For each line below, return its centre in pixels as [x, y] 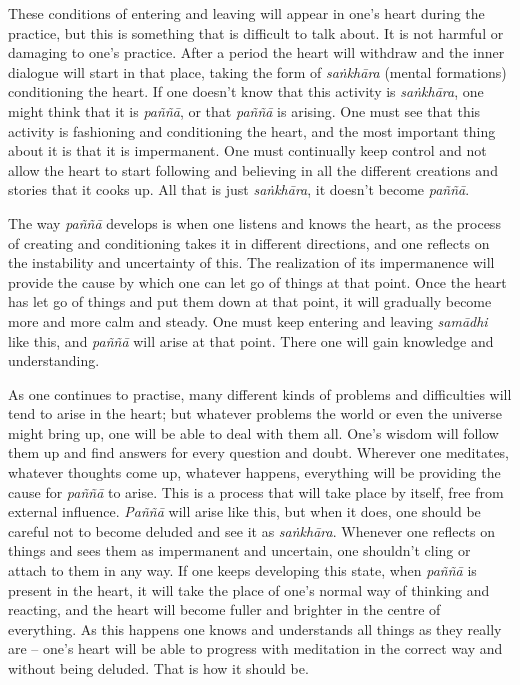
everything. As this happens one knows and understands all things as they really [255, 628]
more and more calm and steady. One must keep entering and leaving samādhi [248, 320]
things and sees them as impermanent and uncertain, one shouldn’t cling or [239, 550]
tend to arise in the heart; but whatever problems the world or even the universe [255, 413]
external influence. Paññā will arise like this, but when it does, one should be [244, 511]
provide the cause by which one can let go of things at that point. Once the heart [257, 281]
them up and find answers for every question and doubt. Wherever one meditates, [259, 452]
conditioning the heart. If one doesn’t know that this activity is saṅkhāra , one [246, 91]
